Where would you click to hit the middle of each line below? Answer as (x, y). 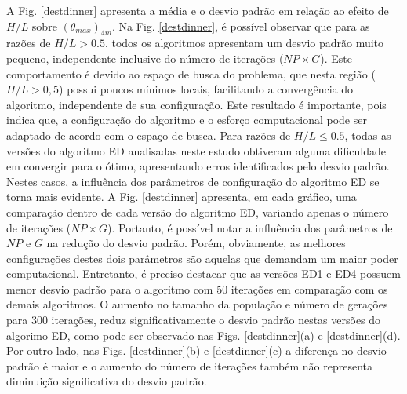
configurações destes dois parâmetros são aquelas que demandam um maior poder (202, 258)
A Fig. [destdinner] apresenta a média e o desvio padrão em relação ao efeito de (198, 10)
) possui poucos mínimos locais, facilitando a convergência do (206, 89)
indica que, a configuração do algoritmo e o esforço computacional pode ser (187, 120)
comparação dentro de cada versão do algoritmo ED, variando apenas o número (198, 212)
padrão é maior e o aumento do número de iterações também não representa (189, 365)
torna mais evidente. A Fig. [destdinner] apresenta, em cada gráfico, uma (182, 197)
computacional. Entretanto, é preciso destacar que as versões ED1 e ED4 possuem (203, 274)
